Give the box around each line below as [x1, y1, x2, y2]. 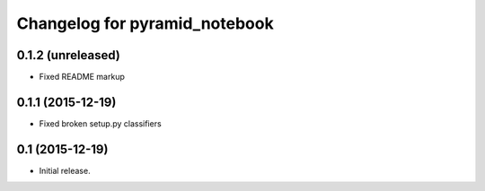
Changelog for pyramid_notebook [16, 13, 274, 33]
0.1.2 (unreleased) [16, 48, 120, 63]
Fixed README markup [39, 72, 125, 82]
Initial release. [39, 165, 91, 176]
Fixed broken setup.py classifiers [39, 117, 162, 129]
